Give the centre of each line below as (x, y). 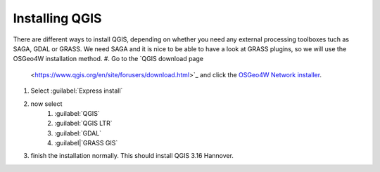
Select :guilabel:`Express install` (77, 91)
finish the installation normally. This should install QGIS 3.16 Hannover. (132, 156)
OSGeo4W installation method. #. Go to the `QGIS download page (108, 59)
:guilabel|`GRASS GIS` (86, 143)
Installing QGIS (57, 18)
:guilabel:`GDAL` (78, 133)
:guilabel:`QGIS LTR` (83, 124)
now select (46, 104)
